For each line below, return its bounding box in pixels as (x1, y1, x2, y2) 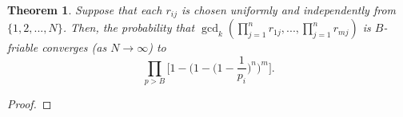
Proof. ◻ (7, 95, 52, 111)
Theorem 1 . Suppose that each (7, 2, 162, 18)
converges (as (42, 39, 107, 56)
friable (7, 39, 38, 56)
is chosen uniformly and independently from (181, 2, 396, 18)
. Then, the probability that (62, 19, 195, 36)
